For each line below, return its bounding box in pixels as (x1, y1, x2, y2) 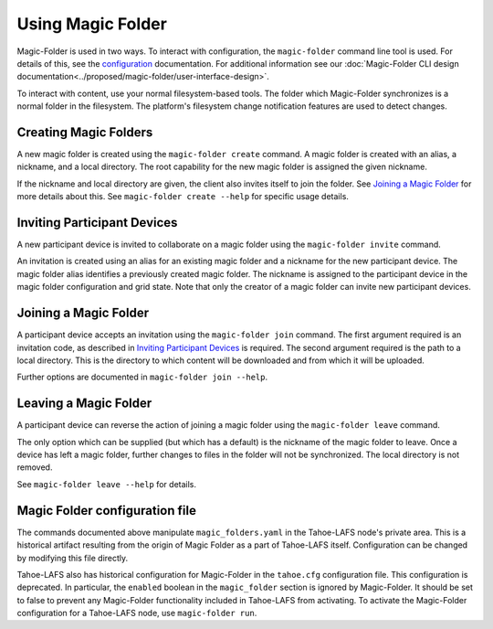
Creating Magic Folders (16, 124, 153, 140)
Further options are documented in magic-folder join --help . (16, 371, 268, 383)
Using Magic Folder (16, 14, 168, 34)
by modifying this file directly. (16, 552, 129, 563)
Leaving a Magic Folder (16, 396, 152, 411)
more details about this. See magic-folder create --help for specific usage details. (16, 191, 349, 202)
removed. (16, 462, 53, 473)
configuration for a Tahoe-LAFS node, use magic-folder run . (16, 608, 257, 619)
